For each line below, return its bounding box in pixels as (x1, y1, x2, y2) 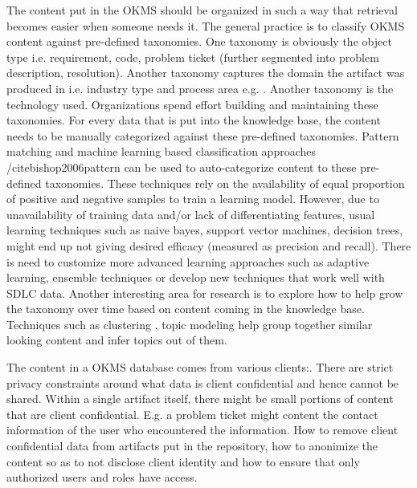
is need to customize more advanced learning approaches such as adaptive (6, 253, 370, 270)
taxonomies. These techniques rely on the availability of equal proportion (45, 174, 405, 191)
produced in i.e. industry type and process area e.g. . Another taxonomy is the (6, 79, 394, 96)
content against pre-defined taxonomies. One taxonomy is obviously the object (6, 33, 392, 50)
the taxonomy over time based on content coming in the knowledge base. (6, 300, 365, 317)
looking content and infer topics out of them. (6, 331, 227, 348)
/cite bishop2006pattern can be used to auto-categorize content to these (6, 158, 357, 175)
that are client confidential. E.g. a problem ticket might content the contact (6, 405, 378, 422)
